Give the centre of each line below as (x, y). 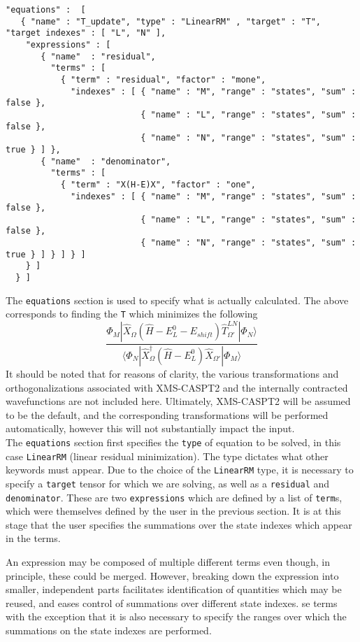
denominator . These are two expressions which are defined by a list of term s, (174, 497)
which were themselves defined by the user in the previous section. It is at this (173, 511)
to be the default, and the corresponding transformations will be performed (167, 414)
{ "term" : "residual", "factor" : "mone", (163, 79)
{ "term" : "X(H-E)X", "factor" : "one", (158, 184)
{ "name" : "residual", (98, 56)
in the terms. (33, 538)
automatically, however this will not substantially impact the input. (150, 428)
